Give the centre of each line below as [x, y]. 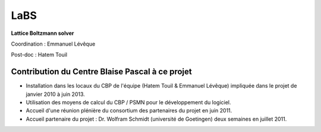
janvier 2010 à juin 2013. [56, 94]
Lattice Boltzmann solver [43, 33]
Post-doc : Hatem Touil [39, 55]
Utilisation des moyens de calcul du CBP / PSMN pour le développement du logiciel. [128, 102]
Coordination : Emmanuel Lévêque [53, 44]
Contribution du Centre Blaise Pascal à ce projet [102, 72]
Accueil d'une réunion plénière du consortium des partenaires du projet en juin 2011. [129, 111]
